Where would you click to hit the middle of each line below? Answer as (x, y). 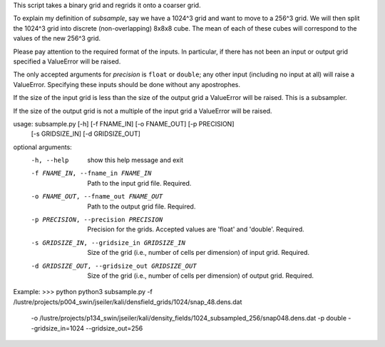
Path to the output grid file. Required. (142, 206)
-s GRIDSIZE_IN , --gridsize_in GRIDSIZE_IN (108, 242)
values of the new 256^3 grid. (57, 39)
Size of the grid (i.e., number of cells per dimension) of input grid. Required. (199, 253)
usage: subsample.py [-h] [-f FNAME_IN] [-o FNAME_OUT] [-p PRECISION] (124, 124)
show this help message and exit (135, 160)
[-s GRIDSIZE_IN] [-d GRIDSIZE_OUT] (86, 134)
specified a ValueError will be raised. (67, 61)
